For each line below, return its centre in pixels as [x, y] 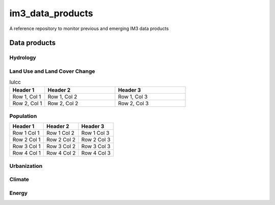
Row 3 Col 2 [61, 147]
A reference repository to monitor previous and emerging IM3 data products [89, 28]
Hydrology [23, 57]
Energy [19, 193]
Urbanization [26, 166]
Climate [19, 180]
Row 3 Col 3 [96, 147]
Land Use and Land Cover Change [52, 71]
